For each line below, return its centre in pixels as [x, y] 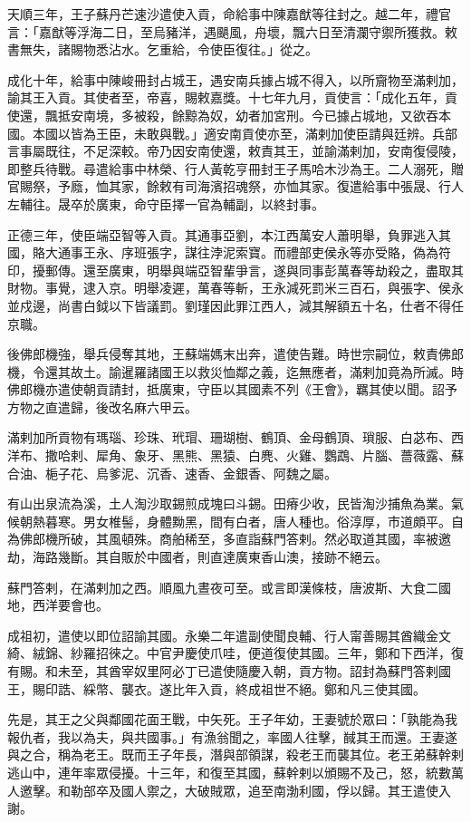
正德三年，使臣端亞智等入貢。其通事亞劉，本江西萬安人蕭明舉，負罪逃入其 [229, 234]
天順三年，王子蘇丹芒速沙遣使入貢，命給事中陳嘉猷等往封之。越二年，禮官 [229, 14]
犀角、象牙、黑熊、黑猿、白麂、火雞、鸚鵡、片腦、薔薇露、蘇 [279, 455]
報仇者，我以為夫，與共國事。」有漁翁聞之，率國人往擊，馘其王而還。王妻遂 [232, 736]
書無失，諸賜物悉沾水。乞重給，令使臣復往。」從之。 [163, 49]
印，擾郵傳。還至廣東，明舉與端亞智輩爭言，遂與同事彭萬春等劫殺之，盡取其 [235, 270]
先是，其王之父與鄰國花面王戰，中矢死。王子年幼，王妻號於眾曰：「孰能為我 [232, 719]
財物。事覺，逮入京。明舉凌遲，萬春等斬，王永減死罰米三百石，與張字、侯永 [235, 288]
